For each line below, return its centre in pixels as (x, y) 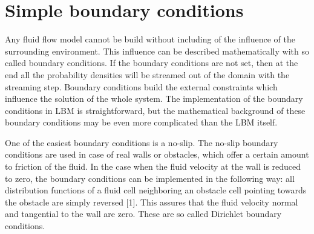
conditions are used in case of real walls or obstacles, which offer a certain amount (157, 154)
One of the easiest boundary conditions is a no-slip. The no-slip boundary (142, 142)
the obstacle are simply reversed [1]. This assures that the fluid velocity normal (152, 202)
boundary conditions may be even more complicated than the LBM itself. (141, 122)
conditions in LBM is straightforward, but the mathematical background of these (155, 110)
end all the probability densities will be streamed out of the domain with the (147, 74)
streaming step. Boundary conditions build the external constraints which (141, 86)
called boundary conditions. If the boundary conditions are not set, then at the (152, 63)
